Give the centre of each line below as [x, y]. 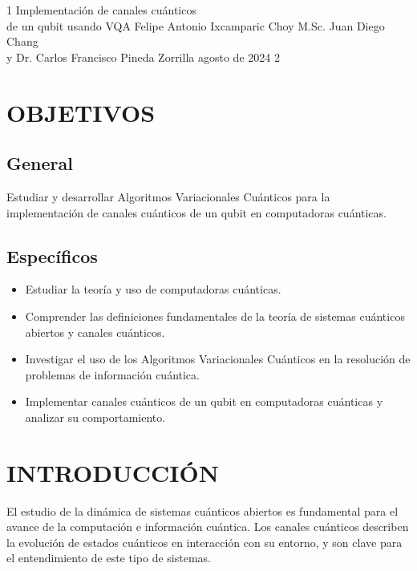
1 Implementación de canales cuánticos [101, 10]
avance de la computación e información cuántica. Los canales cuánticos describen [208, 526]
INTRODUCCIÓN [113, 472]
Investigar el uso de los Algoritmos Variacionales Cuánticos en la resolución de [218, 359]
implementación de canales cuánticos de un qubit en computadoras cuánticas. [196, 212]
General [40, 163]
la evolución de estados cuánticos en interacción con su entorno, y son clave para [204, 542]
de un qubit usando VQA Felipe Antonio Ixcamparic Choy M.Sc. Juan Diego [196, 25]
